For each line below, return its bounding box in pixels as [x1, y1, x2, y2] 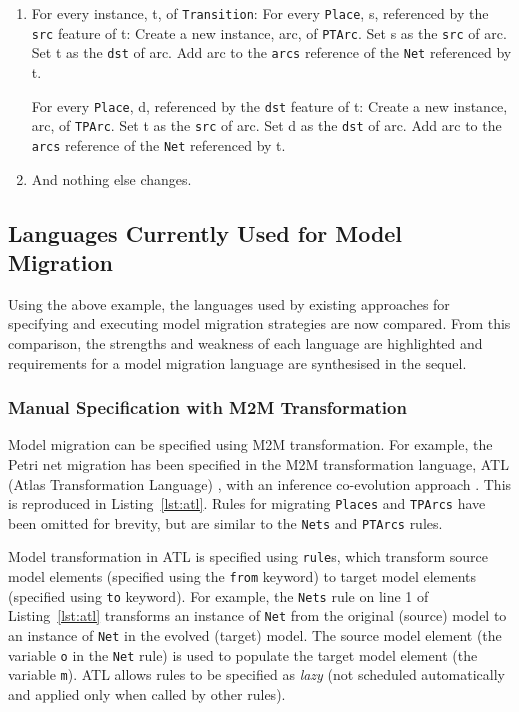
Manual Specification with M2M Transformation [8, 395, 407, 420]
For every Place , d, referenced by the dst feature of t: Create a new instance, [31, 95, 508, 116]
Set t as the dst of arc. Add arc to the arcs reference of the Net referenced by [31, 42, 512, 63]
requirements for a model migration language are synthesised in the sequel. [8, 352, 467, 373]
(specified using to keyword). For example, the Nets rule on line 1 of [8, 585, 429, 606]
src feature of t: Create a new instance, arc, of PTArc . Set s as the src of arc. [31, 22, 507, 43]
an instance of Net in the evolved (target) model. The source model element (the [8, 625, 502, 646]
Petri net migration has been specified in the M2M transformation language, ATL [8, 453, 509, 474]
